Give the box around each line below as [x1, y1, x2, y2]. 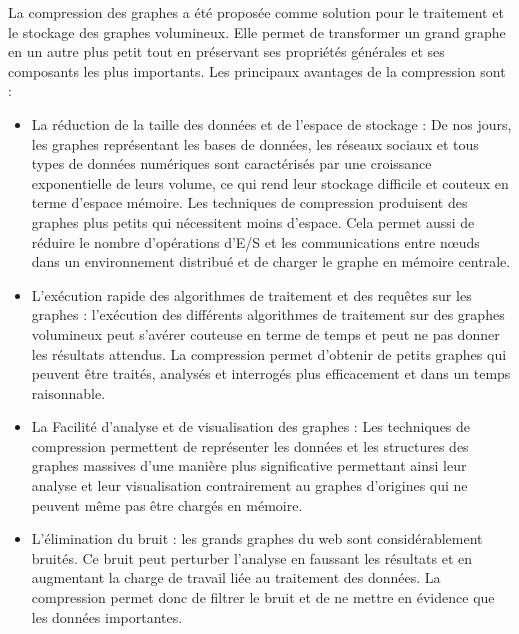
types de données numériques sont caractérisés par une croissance [31, 153, 432, 174]
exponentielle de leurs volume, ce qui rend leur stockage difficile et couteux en [31, 172, 509, 193]
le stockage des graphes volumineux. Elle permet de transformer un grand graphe [8, 21, 506, 42]
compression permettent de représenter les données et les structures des [31, 435, 469, 456]
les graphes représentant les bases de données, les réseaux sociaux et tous [31, 133, 479, 154]
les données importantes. [31, 606, 183, 627]
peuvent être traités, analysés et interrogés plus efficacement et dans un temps [31, 363, 511, 384]
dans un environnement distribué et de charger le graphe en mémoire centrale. [31, 251, 511, 272]
